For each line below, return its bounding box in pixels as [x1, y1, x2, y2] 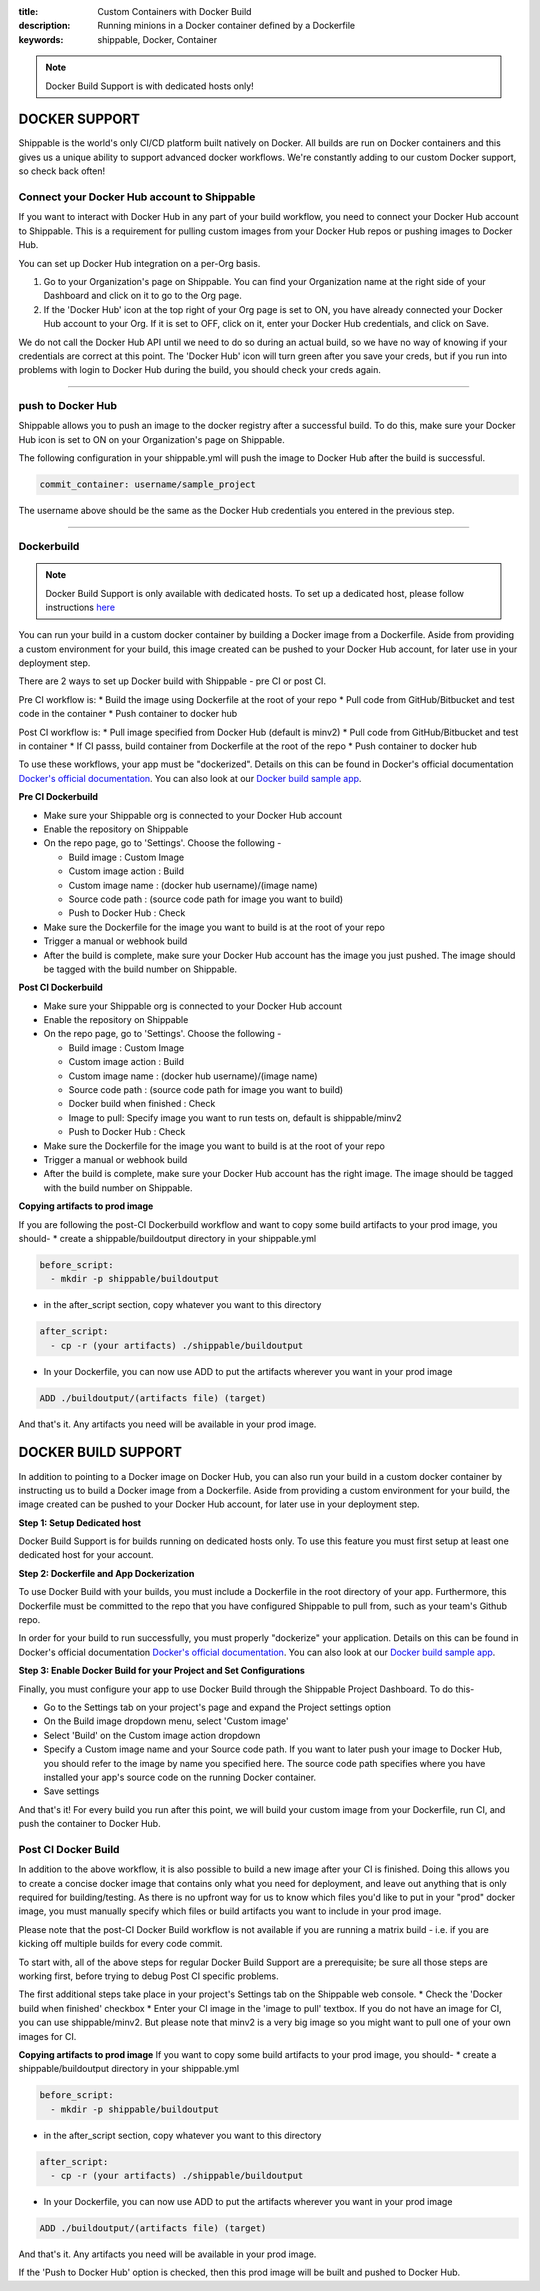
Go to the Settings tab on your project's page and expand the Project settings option [43, 1701, 392, 1713]
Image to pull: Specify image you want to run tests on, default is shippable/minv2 [68, 1111, 402, 1124]
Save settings [43, 1785, 100, 1797]
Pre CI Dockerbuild [18, 791, 99, 803]
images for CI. [18, 2030, 77, 2042]
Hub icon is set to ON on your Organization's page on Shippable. [18, 433, 285, 445]
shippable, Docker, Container [97, 33, 218, 45]
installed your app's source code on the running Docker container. [43, 1771, 317, 1783]
